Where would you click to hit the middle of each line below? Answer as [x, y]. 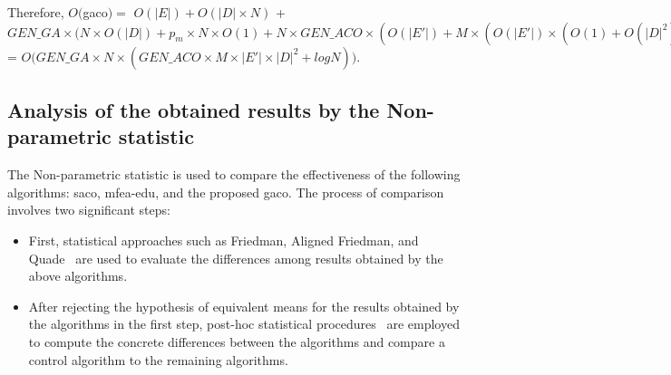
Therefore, [36, 12]
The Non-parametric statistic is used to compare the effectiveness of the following [234, 174]
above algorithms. [78, 276]
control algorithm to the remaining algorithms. [158, 359]
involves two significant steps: [89, 210]
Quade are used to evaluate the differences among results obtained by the [236, 258]
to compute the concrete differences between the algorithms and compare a [237, 341]
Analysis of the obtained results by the [194, 109]
